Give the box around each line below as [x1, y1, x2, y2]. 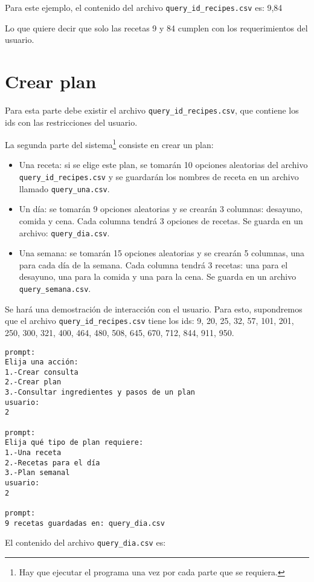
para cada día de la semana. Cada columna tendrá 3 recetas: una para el [19, 258, 288, 271]
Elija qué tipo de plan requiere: [5, 438, 144, 447]
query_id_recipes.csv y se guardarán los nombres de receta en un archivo [19, 170, 299, 183]
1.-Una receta [5, 448, 62, 458]
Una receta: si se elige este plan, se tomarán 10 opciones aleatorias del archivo [19, 158, 308, 171]
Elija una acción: [5, 358, 78, 367]
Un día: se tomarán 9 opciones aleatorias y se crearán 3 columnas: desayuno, [19, 202, 303, 215]
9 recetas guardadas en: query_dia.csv [5, 519, 165, 528]
